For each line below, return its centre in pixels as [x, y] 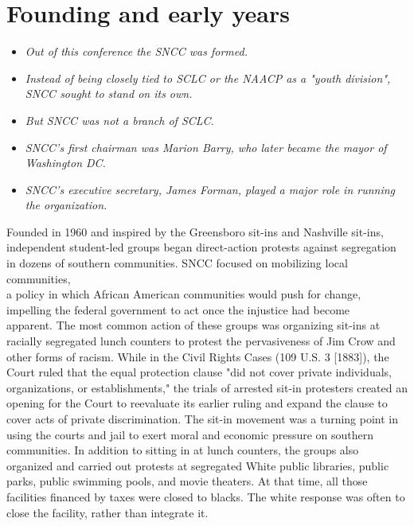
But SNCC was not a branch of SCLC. [119, 120]
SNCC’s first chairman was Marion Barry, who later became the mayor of [206, 147]
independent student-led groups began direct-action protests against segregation [201, 247]
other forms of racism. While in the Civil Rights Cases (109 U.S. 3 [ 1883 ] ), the [198, 356]
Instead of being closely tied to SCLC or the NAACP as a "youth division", [208, 78]
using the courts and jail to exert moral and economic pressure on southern [190, 434]
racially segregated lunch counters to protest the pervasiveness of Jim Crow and [201, 341]
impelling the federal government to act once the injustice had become [178, 309]
